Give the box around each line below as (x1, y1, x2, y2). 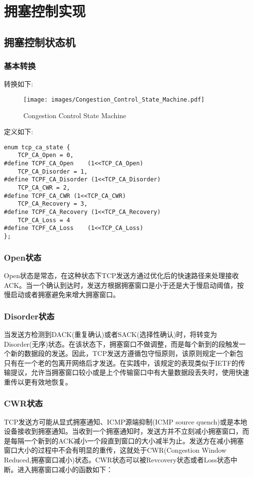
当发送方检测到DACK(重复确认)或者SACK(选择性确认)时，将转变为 (4, 329, 217, 339)
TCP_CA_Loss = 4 (18, 216, 71, 224)
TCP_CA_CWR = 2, (18, 184, 71, 192)
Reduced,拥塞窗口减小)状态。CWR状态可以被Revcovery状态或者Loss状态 (4, 455, 231, 465)
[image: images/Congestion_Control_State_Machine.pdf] (23, 96, 205, 103)
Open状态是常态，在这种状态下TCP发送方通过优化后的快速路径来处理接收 (4, 270, 239, 280)
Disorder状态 (4, 310, 54, 322)
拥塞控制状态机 (4, 34, 75, 49)
